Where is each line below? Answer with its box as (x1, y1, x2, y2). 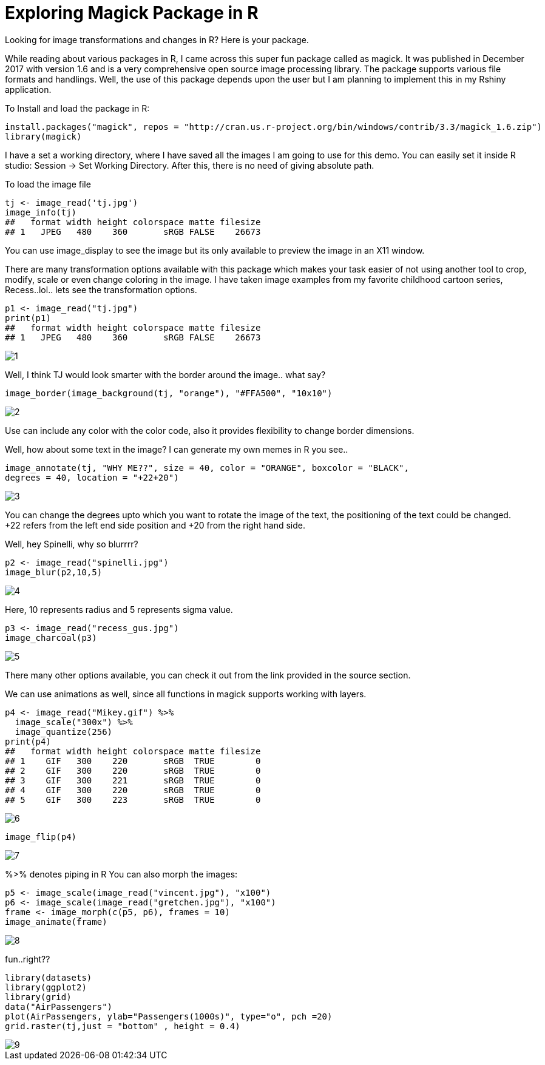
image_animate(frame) (5, 916, 107, 927)
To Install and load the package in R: (5, 103, 150, 113)
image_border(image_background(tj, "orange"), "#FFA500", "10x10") (5, 388, 333, 398)
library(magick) (5, 131, 82, 141)
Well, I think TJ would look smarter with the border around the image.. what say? (5, 369, 326, 380)
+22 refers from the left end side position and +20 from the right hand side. (5, 519, 305, 530)
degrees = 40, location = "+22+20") (5, 472, 179, 482)
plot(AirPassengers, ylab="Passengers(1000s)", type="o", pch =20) (5, 1011, 333, 1021)
